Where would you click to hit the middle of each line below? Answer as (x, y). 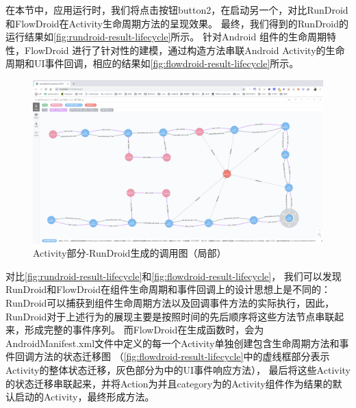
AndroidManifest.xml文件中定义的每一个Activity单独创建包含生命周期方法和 (173, 343)
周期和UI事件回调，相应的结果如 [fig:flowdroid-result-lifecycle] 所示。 (152, 63)
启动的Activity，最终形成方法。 (85, 397)
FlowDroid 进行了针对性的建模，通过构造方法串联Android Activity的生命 (185, 50)
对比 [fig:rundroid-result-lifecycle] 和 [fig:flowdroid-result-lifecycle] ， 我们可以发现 (174, 276)
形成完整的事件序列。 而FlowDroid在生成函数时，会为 (144, 330)
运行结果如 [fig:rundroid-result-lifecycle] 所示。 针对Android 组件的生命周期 (166, 37)
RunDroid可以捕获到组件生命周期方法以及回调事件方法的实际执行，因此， (170, 303)
